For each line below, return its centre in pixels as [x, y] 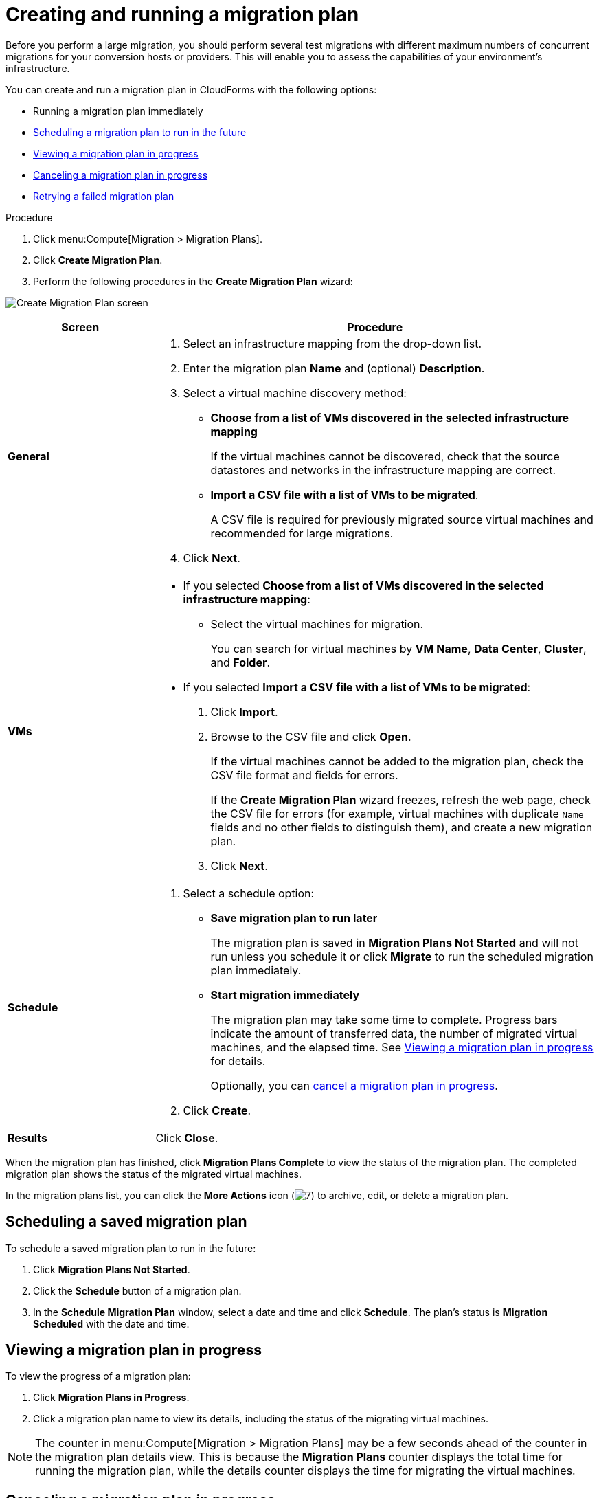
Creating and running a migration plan [182, 14]
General [29, 456]
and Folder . [240, 662]
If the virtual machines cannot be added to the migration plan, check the [397, 761]
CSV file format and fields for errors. [304, 775]
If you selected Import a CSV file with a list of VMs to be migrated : [357, 687]
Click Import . [244, 712]
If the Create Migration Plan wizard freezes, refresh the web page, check [400, 800]
